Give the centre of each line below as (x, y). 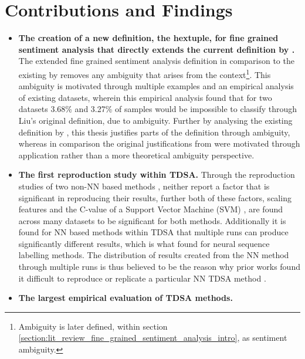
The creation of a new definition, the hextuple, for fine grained (148, 38)
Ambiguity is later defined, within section (93, 326)
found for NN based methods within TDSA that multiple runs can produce (153, 232)
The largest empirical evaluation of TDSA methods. (126, 298)
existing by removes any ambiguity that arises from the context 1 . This (145, 73)
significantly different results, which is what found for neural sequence (144, 243)
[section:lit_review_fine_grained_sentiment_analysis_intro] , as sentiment (153, 338)
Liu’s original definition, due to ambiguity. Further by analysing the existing (155, 120)
